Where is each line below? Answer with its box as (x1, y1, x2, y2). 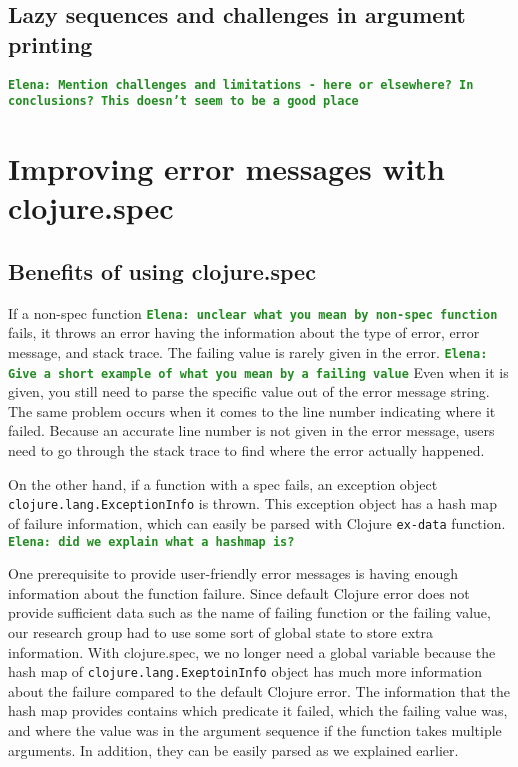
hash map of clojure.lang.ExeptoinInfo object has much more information (8, 661, 483, 682)
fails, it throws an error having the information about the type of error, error (8, 322, 480, 343)
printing (8, 28, 93, 59)
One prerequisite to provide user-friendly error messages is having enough (8, 563, 458, 584)
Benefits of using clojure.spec (8, 255, 316, 286)
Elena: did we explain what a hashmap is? (8, 534, 295, 549)
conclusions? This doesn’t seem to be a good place (8, 94, 359, 109)
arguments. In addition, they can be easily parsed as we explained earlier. (8, 739, 459, 760)
